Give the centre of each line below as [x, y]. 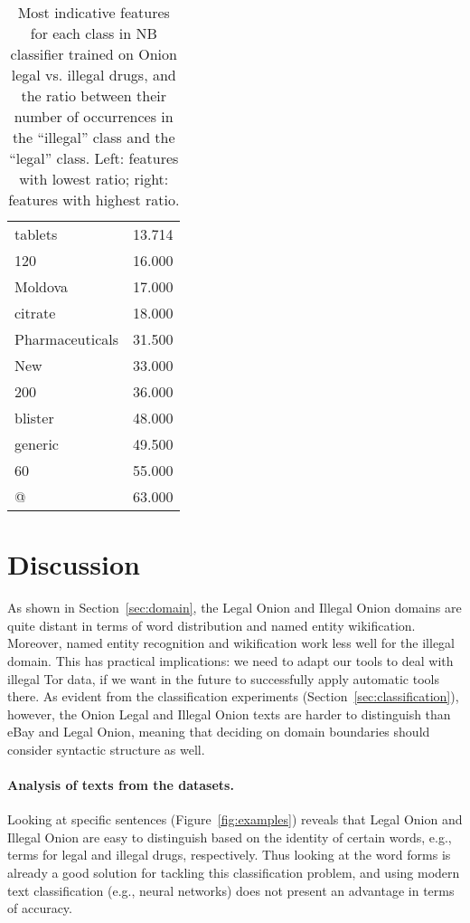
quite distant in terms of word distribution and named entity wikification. [211, 625]
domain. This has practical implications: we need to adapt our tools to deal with [230, 660]
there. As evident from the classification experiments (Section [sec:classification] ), [233, 696]
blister [34, 418]
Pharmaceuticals [67, 339]
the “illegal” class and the [94, 137]
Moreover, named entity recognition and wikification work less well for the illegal [231, 643]
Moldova [42, 286]
